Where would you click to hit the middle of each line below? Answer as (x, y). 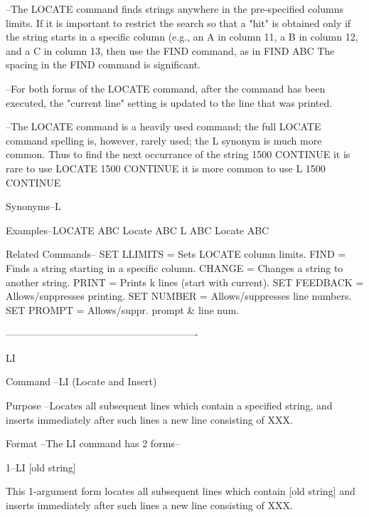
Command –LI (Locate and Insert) (81, 381)
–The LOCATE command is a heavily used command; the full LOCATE (164, 126)
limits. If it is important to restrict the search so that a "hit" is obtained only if (178, 22)
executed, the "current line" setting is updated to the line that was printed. (169, 102)
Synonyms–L (33, 206)
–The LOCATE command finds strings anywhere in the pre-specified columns (175, 9)
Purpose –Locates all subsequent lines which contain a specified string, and (169, 406)
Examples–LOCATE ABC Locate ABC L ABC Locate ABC (138, 230)
